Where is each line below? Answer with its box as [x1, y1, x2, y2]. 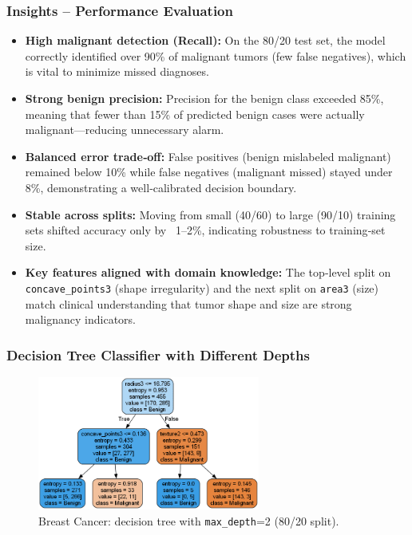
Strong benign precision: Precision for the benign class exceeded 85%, [25, 90, 384, 106]
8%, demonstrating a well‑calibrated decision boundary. [25, 179, 297, 195]
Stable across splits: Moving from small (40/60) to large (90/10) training [25, 206, 396, 222]
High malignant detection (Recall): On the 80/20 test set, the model [25, 32, 386, 49]
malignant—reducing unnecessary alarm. [25, 121, 224, 138]
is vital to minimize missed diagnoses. [25, 63, 209, 80]
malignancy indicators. [25, 311, 136, 328]
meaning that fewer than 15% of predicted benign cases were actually [25, 105, 365, 122]
